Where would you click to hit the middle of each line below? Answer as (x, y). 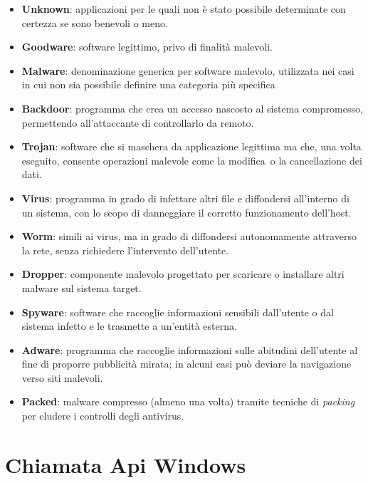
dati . (32, 174)
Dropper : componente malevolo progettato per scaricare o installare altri (183, 274)
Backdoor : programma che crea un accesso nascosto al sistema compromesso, (192, 108)
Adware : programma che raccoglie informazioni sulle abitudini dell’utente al (190, 349)
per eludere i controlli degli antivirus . (103, 416)
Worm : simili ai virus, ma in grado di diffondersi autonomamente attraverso (189, 236)
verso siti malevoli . (62, 377)
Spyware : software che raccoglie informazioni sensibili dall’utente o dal (178, 312)
